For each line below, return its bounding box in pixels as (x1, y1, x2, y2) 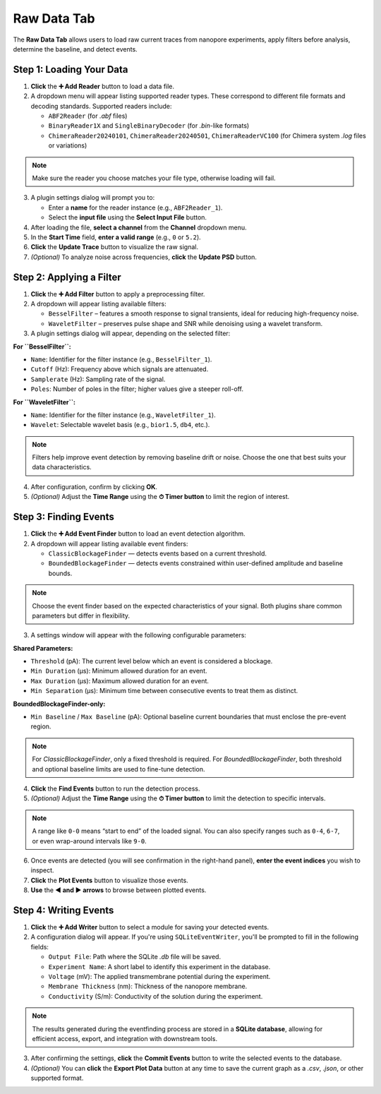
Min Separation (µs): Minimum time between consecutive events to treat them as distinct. (30, 687, 298, 695)
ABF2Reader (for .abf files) (48, 112, 128, 120)
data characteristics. (32, 463, 92, 471)
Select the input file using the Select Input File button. (48, 213, 207, 222)
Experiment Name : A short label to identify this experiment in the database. (48, 962, 271, 970)
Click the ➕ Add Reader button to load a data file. (30, 82, 175, 90)
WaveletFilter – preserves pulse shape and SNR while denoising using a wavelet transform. (48, 319, 323, 327)
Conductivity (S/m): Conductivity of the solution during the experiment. (48, 992, 263, 1000)
